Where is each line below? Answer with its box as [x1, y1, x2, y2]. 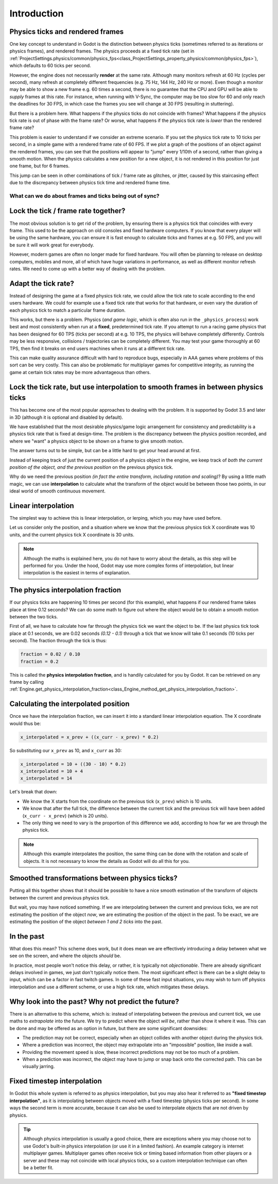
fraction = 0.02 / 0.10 [20, 651, 81, 657]
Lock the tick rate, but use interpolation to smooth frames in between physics [9, 382, 264, 391]
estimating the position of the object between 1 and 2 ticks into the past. [9, 918, 163, 925]
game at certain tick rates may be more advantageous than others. [9, 369, 151, 375]
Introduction [9, 8, 64, 19]
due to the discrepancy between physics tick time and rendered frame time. [9, 180, 171, 186]
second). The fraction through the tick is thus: [9, 638, 107, 644]
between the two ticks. [9, 614, 58, 620]
